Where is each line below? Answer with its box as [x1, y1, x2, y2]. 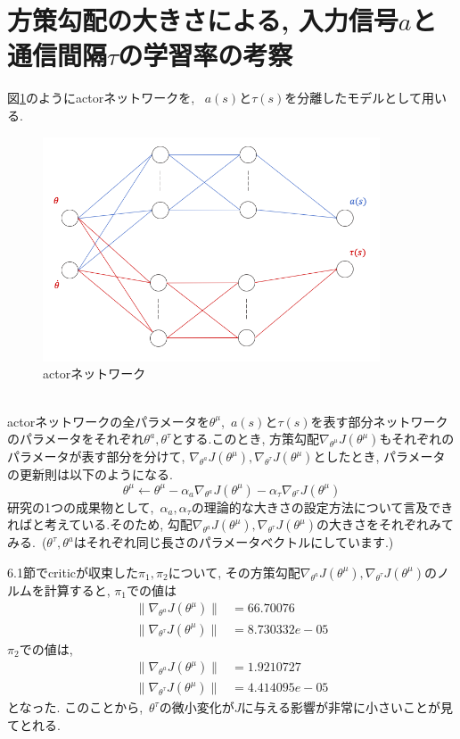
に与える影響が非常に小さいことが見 [241, 698, 454, 717]
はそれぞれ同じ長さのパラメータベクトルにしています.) [73, 533, 394, 552]
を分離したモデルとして [284, 88, 422, 107]
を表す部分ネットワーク [310, 411, 448, 430]
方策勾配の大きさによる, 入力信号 [7, 2, 398, 38]
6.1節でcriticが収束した [7, 562, 139, 581]
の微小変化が [159, 698, 234, 717]
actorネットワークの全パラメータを [7, 411, 209, 430]
